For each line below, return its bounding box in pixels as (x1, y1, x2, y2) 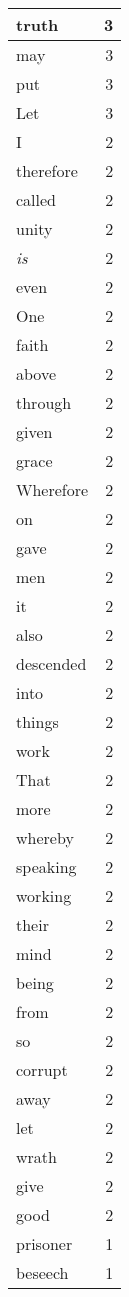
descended (16, 652, 87, 675)
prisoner (16, 1232, 73, 1255)
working (16, 884, 72, 907)
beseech (16, 1261, 69, 1284)
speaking (16, 855, 77, 878)
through (16, 391, 72, 414)
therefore (16, 159, 78, 182)
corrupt (16, 1058, 68, 1081)
